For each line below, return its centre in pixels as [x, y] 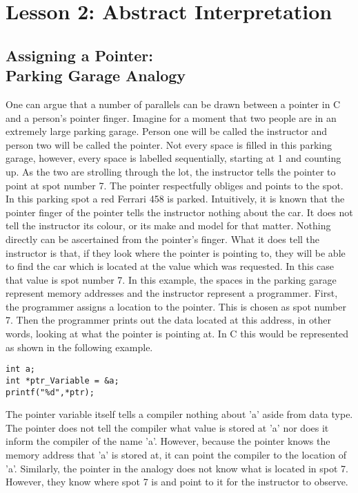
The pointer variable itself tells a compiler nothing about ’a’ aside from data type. [179, 414]
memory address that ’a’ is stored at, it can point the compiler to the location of [176, 454]
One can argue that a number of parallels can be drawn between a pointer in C [173, 104]
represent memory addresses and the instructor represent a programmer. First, [172, 293]
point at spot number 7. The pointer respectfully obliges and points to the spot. [175, 185]
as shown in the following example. [79, 347]
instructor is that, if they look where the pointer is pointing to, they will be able [176, 252]
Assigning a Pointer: [79, 55]
